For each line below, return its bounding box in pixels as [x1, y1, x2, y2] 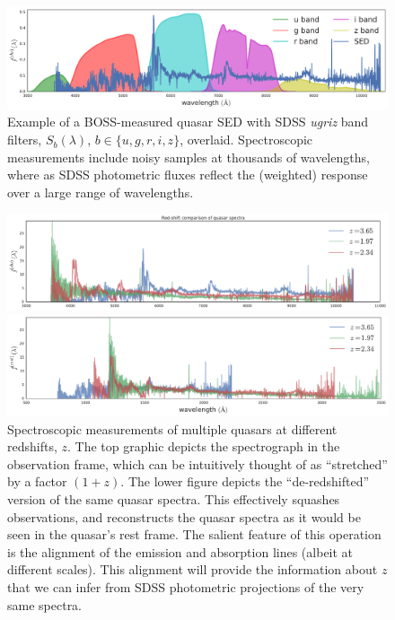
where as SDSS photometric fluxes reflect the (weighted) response [7, 165, 368, 184]
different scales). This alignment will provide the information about [7, 560, 378, 579]
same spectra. [7, 595, 83, 614]
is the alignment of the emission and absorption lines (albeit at [7, 542, 354, 561]
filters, [7, 130, 42, 149]
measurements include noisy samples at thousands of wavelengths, [7, 147, 370, 166]
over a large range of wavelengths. [7, 182, 194, 201]
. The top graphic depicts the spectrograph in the [67, 437, 340, 456]
